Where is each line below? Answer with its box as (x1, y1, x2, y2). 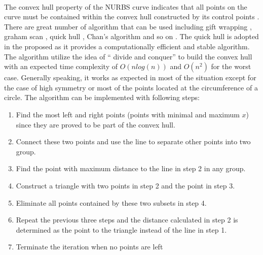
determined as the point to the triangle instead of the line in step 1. (16, 224, 227, 235)
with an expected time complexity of (4, 61, 118, 72)
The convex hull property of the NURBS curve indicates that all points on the (4, 1, 247, 12)
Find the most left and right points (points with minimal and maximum (16, 109, 240, 119)
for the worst (211, 61, 251, 72)
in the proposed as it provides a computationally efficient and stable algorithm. (4, 41, 250, 51)
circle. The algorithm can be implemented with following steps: (4, 92, 200, 103)
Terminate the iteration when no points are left (16, 241, 163, 252)
